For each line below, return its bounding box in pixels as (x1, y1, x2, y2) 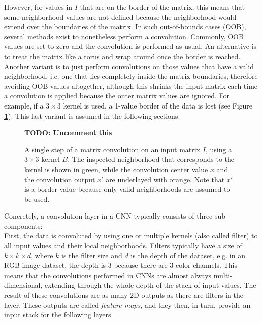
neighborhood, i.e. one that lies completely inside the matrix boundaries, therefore (4, 71, 258, 81)
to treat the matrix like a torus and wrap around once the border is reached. (4, 50, 241, 61)
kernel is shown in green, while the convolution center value (24, 164, 208, 174)
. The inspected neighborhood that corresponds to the (68, 154, 235, 165)
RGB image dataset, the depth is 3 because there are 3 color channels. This (4, 260, 237, 271)
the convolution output (24, 174, 95, 184)
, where (31, 250, 53, 260)
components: (4, 220, 43, 231)
